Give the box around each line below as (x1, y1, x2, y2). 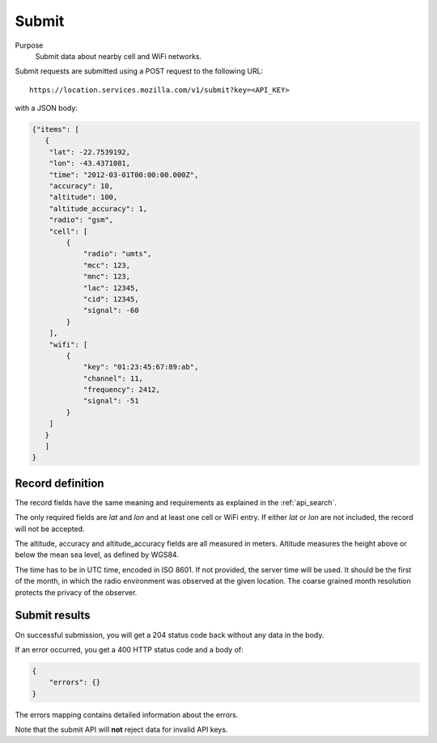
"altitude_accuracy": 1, (49, 204, 148, 213)
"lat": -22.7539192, (49, 147, 131, 157)
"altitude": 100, (49, 192, 118, 202)
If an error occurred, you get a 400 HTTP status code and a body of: (15, 644, 244, 654)
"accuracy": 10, (49, 182, 113, 191)
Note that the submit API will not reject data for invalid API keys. (15, 724, 228, 735)
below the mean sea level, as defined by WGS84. (15, 550, 180, 559)
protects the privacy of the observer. (15, 587, 138, 597)
